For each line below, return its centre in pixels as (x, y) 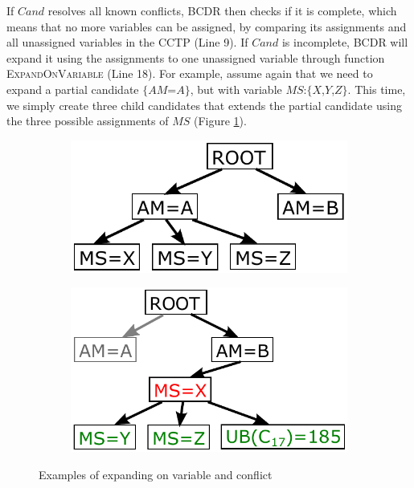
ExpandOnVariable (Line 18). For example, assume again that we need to (190, 73)
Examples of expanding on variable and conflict (156, 475)
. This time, (377, 89)
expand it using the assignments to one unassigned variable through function (196, 57)
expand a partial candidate (73, 89)
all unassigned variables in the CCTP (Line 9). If (127, 42)
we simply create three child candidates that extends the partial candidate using (204, 105)
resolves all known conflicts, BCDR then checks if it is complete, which (222, 10)
